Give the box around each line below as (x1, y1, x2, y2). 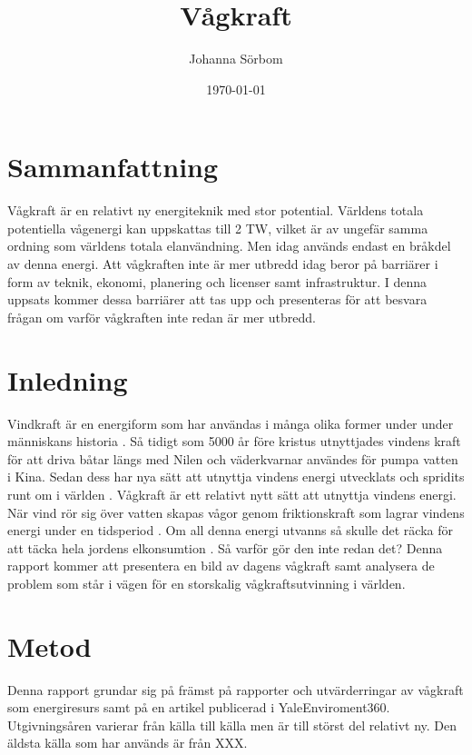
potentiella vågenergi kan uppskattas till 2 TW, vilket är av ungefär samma (7, 218, 428, 237)
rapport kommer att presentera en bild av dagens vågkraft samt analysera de (7, 556, 435, 575)
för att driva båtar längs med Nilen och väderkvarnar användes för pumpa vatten (7, 449, 458, 468)
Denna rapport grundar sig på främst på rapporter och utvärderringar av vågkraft (7, 680, 464, 699)
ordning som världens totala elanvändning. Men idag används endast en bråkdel (7, 236, 451, 255)
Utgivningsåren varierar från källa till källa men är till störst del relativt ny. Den (7, 715, 457, 734)
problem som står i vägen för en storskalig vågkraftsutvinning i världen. (7, 573, 406, 592)
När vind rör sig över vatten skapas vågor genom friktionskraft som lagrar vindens (7, 502, 465, 522)
